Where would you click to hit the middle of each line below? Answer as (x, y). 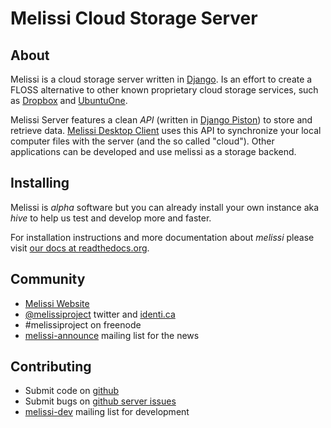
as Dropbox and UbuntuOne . (69, 100)
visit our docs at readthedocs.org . (80, 248)
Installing (40, 183)
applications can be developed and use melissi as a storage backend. (153, 151)
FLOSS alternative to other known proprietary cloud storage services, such (164, 90)
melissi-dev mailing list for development (107, 412)
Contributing (51, 367)
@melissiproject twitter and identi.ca (100, 314)
